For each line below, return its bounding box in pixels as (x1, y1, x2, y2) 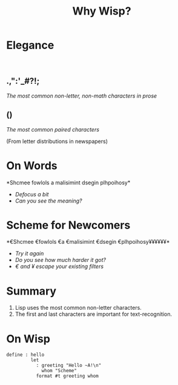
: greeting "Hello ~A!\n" (36, 363, 102, 369)
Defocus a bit (15, 190, 49, 198)
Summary (6, 284, 56, 298)
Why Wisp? (72, 4, 131, 18)
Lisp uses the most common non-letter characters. (15, 304, 142, 312)
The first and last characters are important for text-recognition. (15, 310, 173, 318)
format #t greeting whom (36, 373, 99, 380)
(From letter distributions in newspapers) (6, 138, 108, 145)
